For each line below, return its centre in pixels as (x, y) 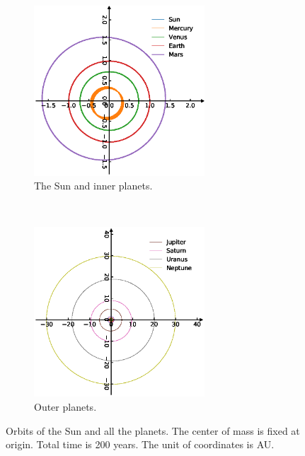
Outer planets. (65, 406)
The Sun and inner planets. (93, 186)
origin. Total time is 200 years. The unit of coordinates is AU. (140, 444)
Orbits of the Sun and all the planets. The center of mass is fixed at (153, 430)
